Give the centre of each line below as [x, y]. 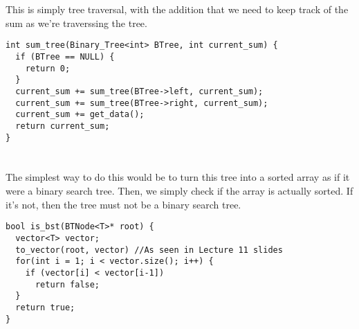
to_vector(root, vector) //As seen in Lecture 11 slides [149, 250]
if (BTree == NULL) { [65, 57]
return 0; [48, 68]
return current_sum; [63, 126]
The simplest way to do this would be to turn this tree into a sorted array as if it [178, 177]
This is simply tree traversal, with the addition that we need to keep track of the [177, 9]
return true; [45, 307]
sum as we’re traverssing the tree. [76, 23]
